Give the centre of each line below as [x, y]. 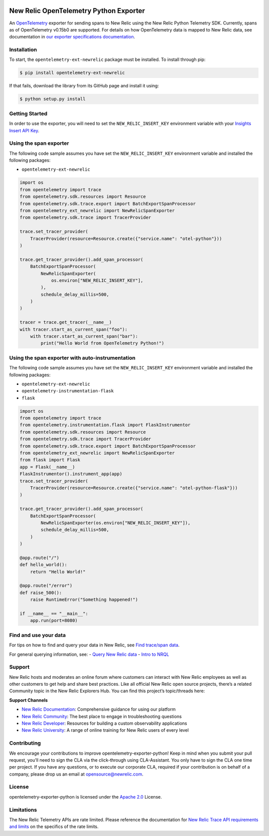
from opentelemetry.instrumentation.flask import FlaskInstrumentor [105, 425]
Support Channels [29, 700]
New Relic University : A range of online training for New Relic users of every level [105, 730]
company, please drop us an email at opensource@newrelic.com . [76, 774]
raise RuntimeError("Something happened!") [84, 600]
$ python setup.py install [53, 99]
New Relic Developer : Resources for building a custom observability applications [104, 723]
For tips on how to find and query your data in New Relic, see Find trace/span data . [94, 645]
